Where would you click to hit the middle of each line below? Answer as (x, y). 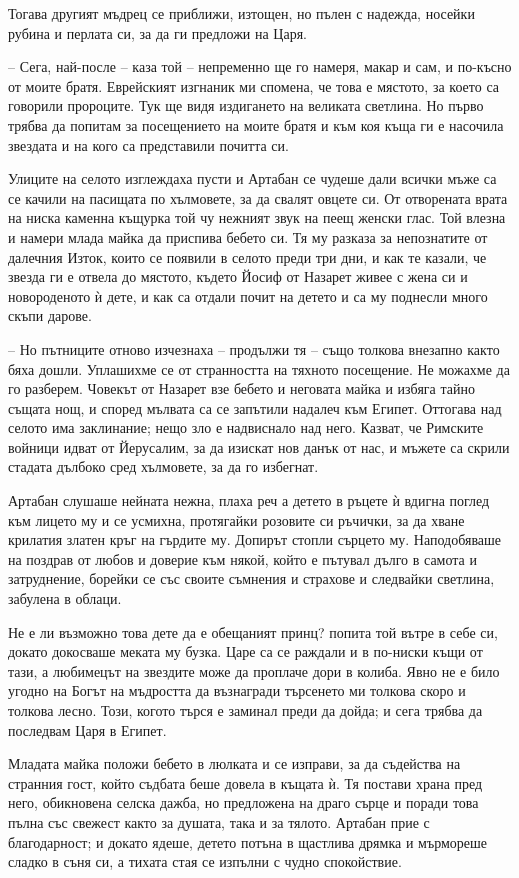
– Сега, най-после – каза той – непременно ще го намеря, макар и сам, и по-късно (260, 66)
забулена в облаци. (65, 598)
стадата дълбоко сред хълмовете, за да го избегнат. (163, 466)
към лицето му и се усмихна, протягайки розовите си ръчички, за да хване (236, 519)
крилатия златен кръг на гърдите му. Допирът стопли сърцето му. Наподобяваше (255, 539)
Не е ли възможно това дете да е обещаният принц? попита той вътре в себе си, (253, 631)
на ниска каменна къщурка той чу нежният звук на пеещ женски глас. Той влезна (257, 217)
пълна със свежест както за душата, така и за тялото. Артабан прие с (219, 821)
